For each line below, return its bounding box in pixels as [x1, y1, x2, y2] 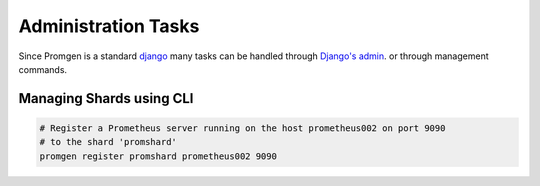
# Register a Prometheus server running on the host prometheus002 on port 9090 [39, 122, 446, 134]
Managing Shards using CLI [18, 90, 194, 107]
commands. [18, 63, 68, 75]
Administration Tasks [18, 15, 200, 37]
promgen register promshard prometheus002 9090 [39, 150, 277, 162]
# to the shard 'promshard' [39, 136, 177, 148]
